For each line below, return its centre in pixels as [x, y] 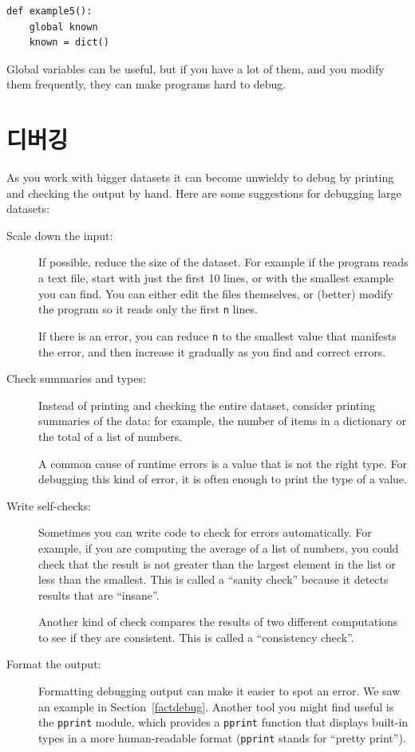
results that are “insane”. [99, 595]
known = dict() [69, 43]
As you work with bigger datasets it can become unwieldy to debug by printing [200, 177]
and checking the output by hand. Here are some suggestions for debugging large [204, 193]
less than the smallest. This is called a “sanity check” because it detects [213, 579]
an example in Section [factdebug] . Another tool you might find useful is [216, 706]
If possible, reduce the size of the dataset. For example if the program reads [223, 262]
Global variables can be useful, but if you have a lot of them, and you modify [196, 68]
